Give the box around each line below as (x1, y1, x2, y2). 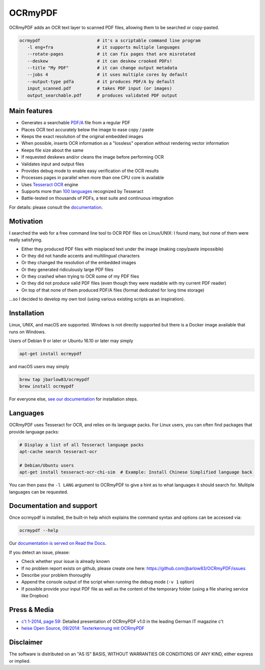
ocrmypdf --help (19, 528, 59, 534)
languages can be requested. (9, 489, 69, 495)
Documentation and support (9, 502, 98, 510)
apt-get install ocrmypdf (19, 351, 82, 356)
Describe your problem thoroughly (21, 572, 91, 578)
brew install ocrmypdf (19, 383, 74, 389)
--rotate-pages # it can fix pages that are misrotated (27, 52, 196, 57)
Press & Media (9, 605, 54, 614)
